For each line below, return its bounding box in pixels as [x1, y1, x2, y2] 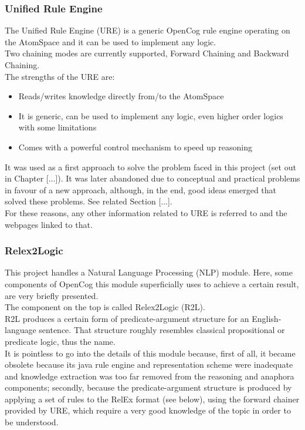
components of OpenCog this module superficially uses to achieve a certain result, [5, 277, 299, 290]
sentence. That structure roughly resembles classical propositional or [39, 324, 285, 336]
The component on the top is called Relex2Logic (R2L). [5, 301, 205, 313]
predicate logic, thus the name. [5, 335, 116, 347]
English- [252, 312, 282, 324]
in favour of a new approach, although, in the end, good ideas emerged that [5, 183, 277, 196]
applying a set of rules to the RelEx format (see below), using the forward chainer [5, 392, 300, 405]
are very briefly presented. [5, 289, 99, 301]
